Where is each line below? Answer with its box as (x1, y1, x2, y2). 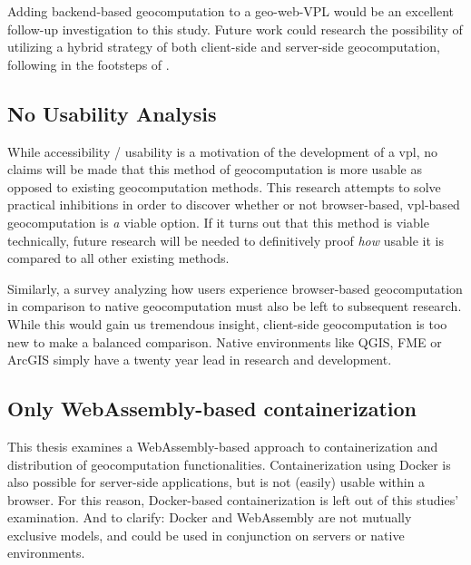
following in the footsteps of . (7, 54, 170, 73)
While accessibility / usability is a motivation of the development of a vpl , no (7, 141, 437, 161)
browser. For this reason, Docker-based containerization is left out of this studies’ (7, 490, 459, 509)
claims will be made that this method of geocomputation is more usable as (7, 160, 422, 179)
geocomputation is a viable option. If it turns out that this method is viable (7, 212, 429, 231)
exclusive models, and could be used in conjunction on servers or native (7, 525, 405, 544)
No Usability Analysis (7, 99, 217, 127)
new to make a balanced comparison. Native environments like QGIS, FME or (7, 332, 442, 351)
